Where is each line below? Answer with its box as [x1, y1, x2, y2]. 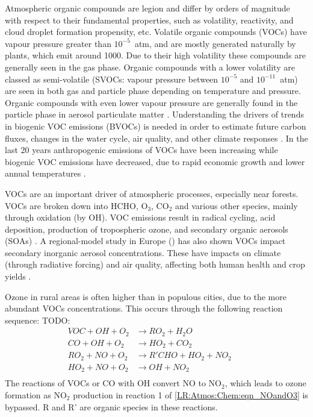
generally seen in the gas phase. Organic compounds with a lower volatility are [5, 60, 295, 73]
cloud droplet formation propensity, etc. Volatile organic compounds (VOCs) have [5, 25, 307, 38]
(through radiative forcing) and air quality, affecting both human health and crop [5, 258, 305, 271]
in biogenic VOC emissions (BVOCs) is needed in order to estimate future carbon [5, 119, 306, 132]
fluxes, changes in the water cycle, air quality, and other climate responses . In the [5, 131, 308, 144]
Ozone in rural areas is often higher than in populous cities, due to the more [5, 290, 287, 303]
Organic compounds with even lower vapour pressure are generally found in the [5, 96, 298, 108]
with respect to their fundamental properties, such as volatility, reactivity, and [5, 13, 294, 26]
